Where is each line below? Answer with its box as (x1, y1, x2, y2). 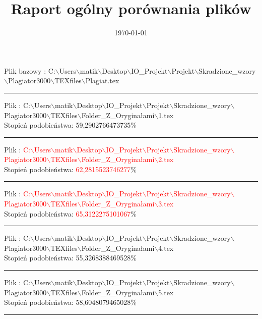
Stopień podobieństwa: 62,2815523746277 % (4, 164, 137, 174)
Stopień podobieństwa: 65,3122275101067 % (4, 208, 137, 219)
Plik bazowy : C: (4, 65, 55, 76)
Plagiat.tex (85, 75, 119, 86)
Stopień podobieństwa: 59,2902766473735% (4, 120, 137, 130)
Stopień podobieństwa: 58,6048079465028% (4, 297, 137, 307)
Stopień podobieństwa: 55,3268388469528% (4, 252, 137, 263)
